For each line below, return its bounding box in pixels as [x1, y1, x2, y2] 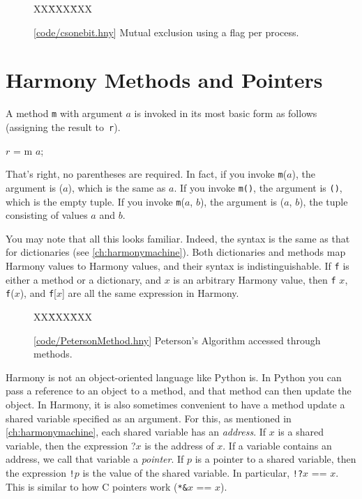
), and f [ [20, 286, 56, 300]
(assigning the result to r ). [6, 119, 121, 134]
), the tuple [299, 194, 348, 208]
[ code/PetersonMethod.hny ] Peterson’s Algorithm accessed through [33, 332, 321, 347]
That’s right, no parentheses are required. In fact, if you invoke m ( [6, 167, 287, 181]
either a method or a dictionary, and [6, 272, 161, 286]
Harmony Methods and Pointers [6, 66, 323, 94]
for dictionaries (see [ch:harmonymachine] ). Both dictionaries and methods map [6, 245, 346, 259]
